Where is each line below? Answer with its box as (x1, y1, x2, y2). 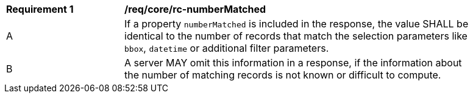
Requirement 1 (6, 3, 74, 15)
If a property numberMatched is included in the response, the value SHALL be (124, 18, 469, 30)
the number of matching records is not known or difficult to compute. (124, 69, 441, 81)
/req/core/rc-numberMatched (124, 3, 266, 15)
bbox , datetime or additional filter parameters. (124, 42, 329, 54)
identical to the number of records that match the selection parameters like (124, 30, 468, 42)
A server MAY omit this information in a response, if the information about (124, 57, 462, 69)
